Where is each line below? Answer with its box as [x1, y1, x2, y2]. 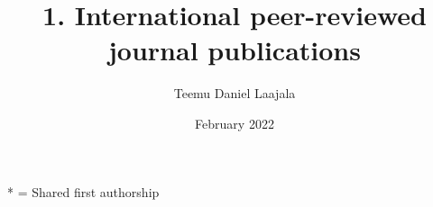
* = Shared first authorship [7, 182, 160, 201]
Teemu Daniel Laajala [173, 84, 296, 103]
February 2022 [195, 113, 274, 132]
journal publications [108, 31, 361, 68]
